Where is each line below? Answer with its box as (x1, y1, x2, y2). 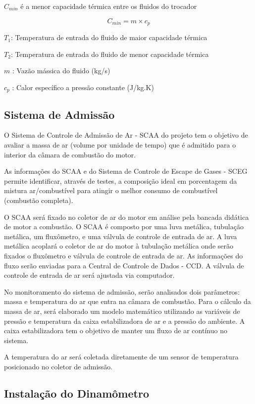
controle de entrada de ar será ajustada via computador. (4, 270, 175, 280)
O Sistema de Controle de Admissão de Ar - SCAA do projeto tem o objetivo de (4, 130, 248, 140)
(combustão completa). (4, 195, 73, 205)
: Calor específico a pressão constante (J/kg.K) (12, 82, 154, 92)
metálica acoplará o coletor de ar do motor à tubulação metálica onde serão (4, 241, 234, 251)
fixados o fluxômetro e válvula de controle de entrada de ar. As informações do (4, 251, 243, 261)
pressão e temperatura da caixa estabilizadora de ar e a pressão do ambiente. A (4, 315, 245, 326)
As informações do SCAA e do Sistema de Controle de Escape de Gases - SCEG (4, 166, 248, 176)
